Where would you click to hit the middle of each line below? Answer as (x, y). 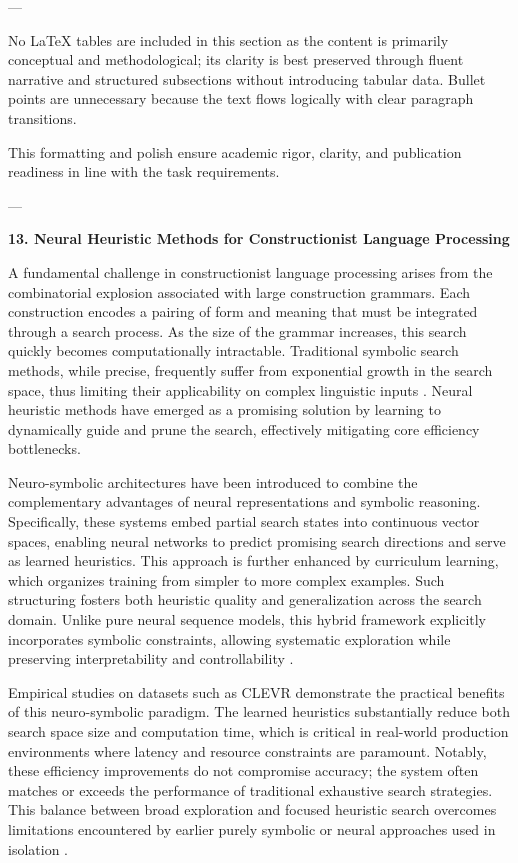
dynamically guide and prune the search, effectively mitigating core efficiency (244, 428)
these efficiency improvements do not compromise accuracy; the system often (243, 770)
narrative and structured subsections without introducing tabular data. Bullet (247, 78)
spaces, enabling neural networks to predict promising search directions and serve (257, 540)
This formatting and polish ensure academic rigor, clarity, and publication (235, 151)
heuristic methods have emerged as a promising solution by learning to (224, 409)
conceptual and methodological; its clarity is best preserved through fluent (236, 59)
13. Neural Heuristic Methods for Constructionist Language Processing (259, 238)
